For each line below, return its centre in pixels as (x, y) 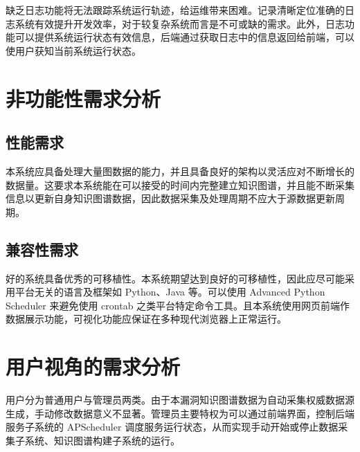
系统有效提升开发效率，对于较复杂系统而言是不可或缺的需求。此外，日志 (180, 23)
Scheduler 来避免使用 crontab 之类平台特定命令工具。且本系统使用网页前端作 (178, 305)
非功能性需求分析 (83, 98)
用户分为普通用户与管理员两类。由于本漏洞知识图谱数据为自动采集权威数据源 (180, 400)
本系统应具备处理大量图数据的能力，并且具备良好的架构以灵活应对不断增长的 (180, 171)
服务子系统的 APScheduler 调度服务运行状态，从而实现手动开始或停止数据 (172, 427)
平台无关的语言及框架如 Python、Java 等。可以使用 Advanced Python (170, 292)
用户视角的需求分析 (93, 367)
